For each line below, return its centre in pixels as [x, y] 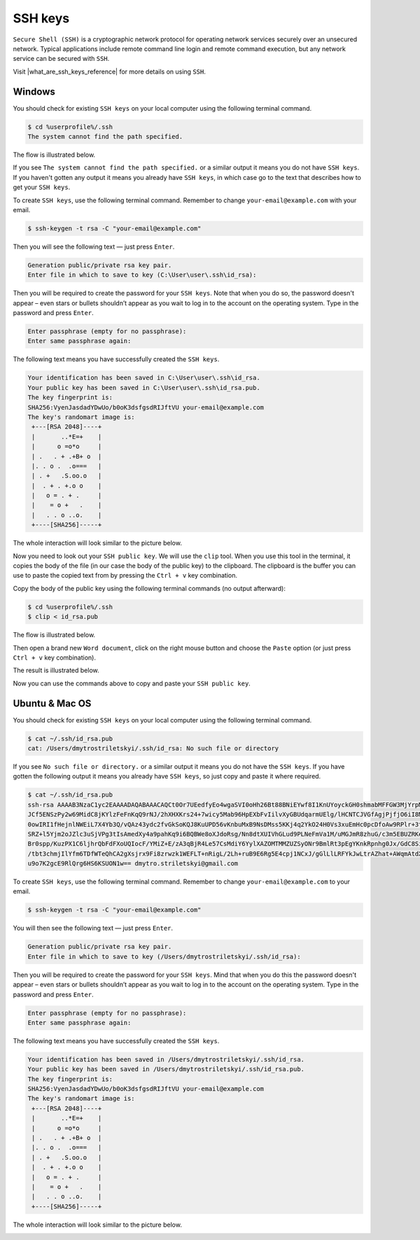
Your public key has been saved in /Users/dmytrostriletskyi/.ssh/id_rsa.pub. [166, 1069]
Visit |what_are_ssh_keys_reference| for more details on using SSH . [109, 71]
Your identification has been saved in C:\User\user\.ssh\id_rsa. [144, 378]
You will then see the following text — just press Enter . [93, 928]
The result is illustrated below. [56, 670]
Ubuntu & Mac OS [52, 703]
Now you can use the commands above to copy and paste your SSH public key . [132, 683]
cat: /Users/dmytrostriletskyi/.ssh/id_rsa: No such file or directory [153, 748]
